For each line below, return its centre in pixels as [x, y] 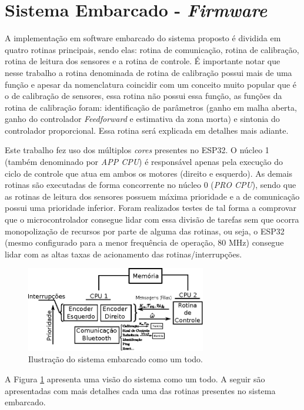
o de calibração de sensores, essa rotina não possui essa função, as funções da [143, 96]
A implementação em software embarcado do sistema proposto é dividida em [143, 38]
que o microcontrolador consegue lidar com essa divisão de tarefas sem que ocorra [152, 219]
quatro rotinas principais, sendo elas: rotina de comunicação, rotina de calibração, [152, 49]
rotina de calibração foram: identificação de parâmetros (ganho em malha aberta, [151, 107]
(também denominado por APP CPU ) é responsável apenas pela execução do [144, 162]
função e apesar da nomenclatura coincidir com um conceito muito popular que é [151, 84]
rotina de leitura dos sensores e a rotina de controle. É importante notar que [143, 61]
